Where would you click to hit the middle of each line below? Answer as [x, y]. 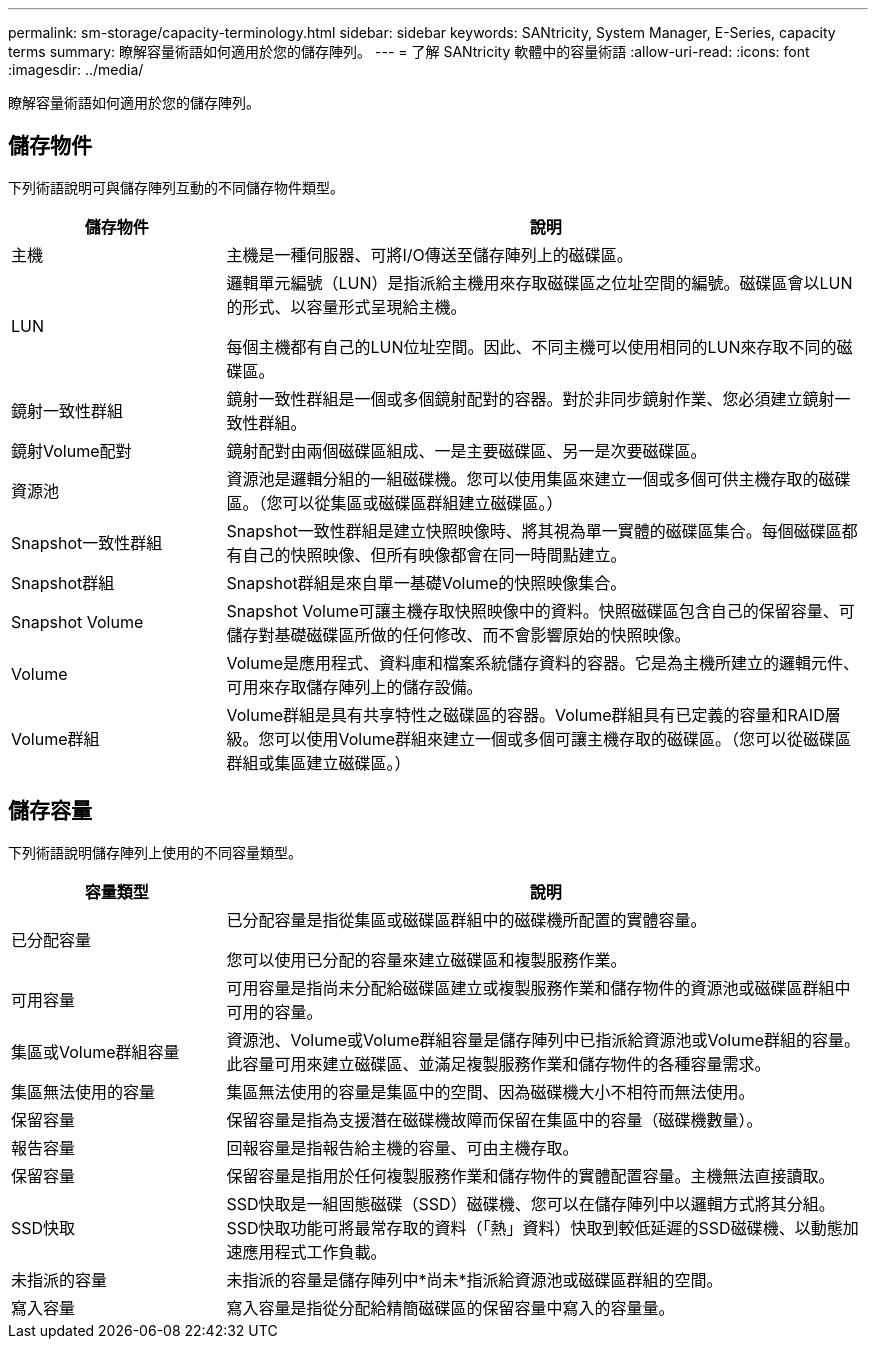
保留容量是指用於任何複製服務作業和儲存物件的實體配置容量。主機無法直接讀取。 [530, 1175]
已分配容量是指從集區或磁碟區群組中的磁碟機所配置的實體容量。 [466, 919]
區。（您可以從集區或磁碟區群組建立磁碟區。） [394, 502]
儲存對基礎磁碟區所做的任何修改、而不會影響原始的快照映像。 [458, 634]
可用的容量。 [274, 1011]
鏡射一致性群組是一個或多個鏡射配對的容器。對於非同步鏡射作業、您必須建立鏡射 [530, 398]
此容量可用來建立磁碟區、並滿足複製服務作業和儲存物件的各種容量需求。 [498, 1063]
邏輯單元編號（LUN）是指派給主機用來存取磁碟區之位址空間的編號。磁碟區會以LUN [539, 282]
